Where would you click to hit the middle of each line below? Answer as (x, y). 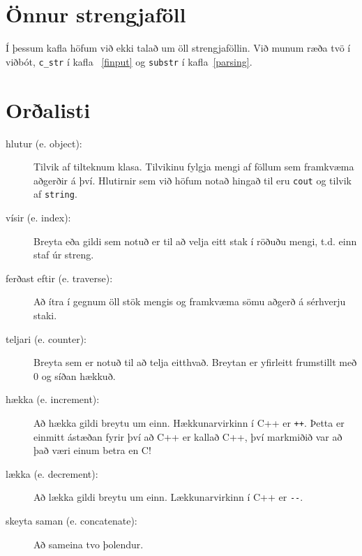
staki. (45, 315)
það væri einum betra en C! (92, 450)
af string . (55, 194)
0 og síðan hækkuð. (75, 375)
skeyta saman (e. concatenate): (71, 521)
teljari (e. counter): (46, 338)
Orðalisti (48, 109)
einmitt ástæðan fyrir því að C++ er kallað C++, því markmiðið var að (188, 436)
